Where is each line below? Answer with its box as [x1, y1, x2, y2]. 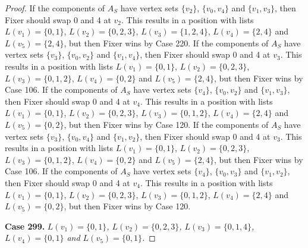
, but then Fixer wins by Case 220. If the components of [64, 36, 269, 49]
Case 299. [5, 219, 45, 232]
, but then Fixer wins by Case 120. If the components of [64, 118, 269, 130]
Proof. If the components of [5, 2, 105, 14]
